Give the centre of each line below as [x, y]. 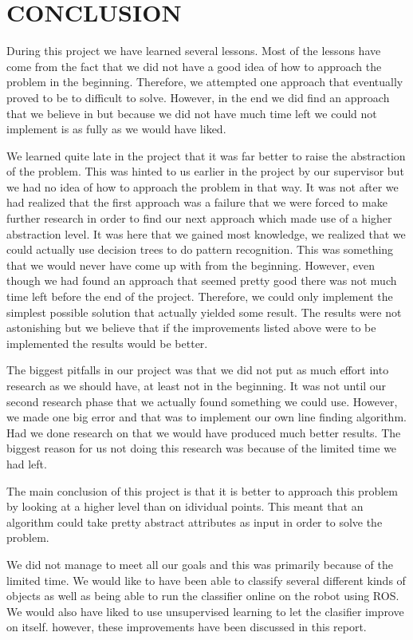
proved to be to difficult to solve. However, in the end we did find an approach [198, 97]
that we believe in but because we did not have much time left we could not [192, 113]
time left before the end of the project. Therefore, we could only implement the [200, 296]
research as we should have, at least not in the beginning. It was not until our [197, 385]
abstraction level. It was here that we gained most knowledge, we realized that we [206, 233]
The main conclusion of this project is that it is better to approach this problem [202, 490]
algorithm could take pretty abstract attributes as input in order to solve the [195, 521]
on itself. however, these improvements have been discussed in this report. [187, 627]
